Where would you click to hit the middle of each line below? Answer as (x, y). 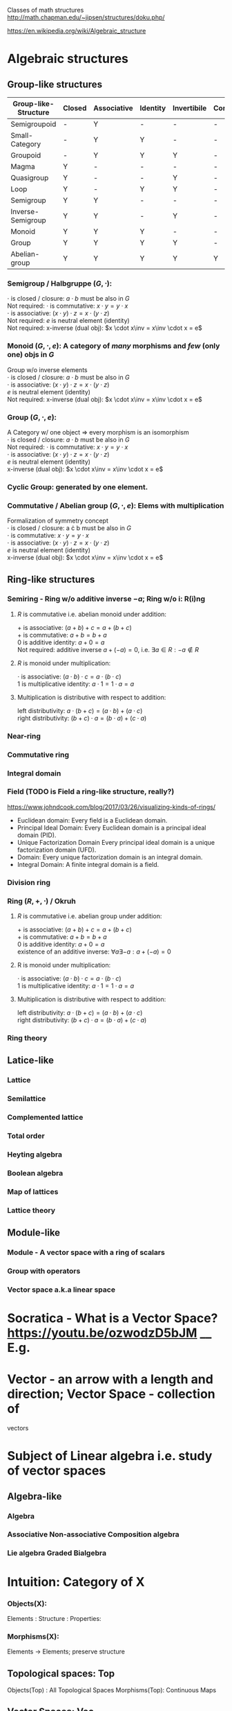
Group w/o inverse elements (47, 369)
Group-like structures (55, 84)
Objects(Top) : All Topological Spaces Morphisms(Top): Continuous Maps (112, 1690)
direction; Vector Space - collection (111, 1394)
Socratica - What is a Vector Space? (113, 1318)
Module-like (34, 1233)
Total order (26, 1136)
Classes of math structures (46, 10)
